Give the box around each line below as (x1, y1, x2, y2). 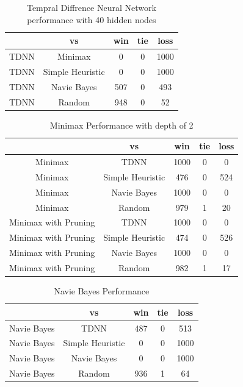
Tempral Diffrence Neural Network (26, 1, 156, 13)
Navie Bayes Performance (54, 285, 150, 297)
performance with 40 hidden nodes (27, 13, 156, 26)
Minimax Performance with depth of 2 (49, 118, 194, 131)
